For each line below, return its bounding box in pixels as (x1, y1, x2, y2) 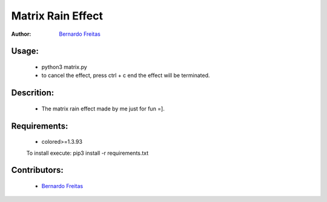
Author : (11, 30, 31, 38)
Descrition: (11, 88, 54, 98)
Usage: (11, 46, 39, 56)
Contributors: (11, 165, 64, 175)
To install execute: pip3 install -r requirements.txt (26, 149, 149, 157)
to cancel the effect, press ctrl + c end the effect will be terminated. (41, 72, 210, 79)
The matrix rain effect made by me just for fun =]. (41, 105, 165, 112)
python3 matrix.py (41, 63, 87, 70)
